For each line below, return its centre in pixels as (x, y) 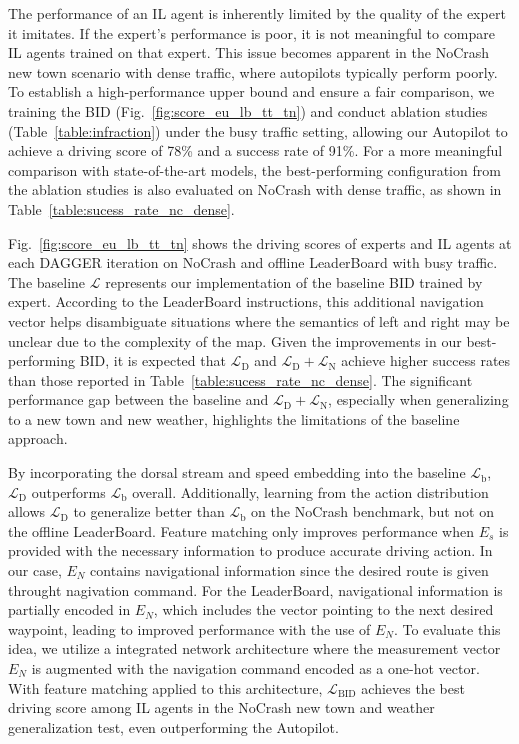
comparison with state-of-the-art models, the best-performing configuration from (254, 169)
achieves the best (413, 687)
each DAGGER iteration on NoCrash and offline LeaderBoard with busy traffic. (253, 262)
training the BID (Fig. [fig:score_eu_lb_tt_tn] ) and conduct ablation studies (248, 110)
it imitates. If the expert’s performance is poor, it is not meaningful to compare (252, 32)
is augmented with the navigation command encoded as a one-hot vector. (255, 668)
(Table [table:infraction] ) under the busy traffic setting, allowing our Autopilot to (258, 130)
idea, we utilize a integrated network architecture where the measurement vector (254, 648)
